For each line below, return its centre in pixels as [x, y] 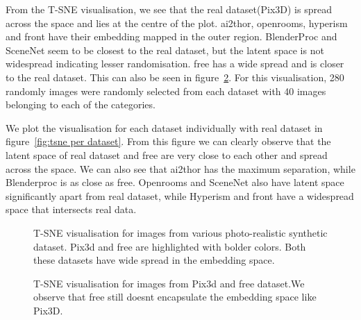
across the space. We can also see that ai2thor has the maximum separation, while [180, 168]
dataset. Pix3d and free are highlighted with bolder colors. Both [170, 246]
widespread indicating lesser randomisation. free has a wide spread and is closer [175, 64]
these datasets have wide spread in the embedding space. [154, 260]
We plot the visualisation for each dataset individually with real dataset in [164, 127]
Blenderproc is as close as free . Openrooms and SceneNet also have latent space [175, 182]
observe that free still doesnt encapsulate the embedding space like [175, 297]
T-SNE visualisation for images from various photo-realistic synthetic [180, 232]
